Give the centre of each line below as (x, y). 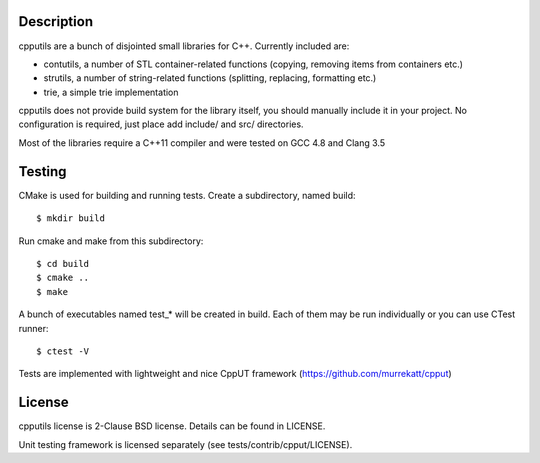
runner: (33, 328)
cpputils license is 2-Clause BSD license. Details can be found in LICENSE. (172, 426)
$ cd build (63, 263)
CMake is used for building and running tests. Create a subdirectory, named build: (187, 195)
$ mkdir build (70, 218)
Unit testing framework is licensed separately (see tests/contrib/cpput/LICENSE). (185, 444)
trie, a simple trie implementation (111, 92)
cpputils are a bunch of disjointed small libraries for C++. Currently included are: (184, 46)
